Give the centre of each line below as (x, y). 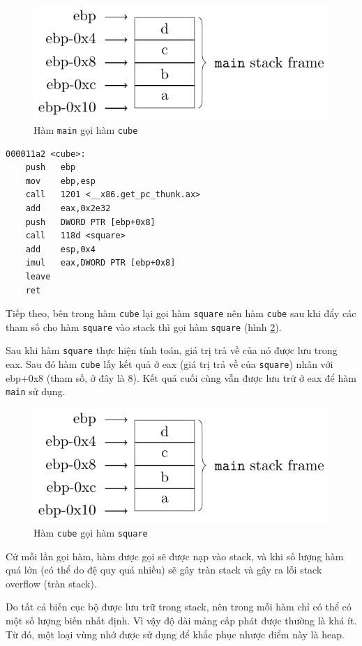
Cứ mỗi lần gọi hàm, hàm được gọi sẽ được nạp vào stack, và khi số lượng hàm (175, 556)
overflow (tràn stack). (51, 583)
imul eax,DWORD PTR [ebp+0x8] (100, 263)
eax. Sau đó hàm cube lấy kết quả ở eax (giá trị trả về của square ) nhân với (169, 364)
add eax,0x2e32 (68, 208)
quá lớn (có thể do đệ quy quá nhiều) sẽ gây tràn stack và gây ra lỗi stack (164, 570)
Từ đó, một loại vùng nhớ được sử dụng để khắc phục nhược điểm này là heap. (175, 634)
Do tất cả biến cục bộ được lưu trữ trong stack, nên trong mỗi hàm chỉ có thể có (179, 607)
